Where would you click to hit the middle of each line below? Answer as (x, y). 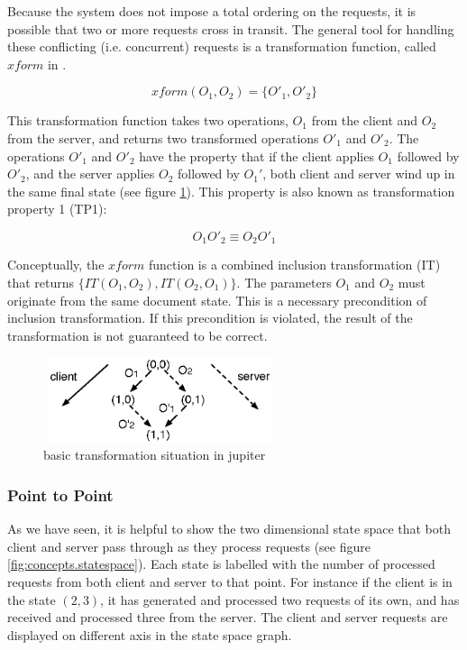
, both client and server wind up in (359, 174)
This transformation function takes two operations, (148, 120)
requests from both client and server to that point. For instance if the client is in (230, 582)
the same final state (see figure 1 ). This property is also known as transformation (231, 191)
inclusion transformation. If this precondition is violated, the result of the (210, 318)
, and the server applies (90, 174)
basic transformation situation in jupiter (155, 455)
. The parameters (284, 282)
